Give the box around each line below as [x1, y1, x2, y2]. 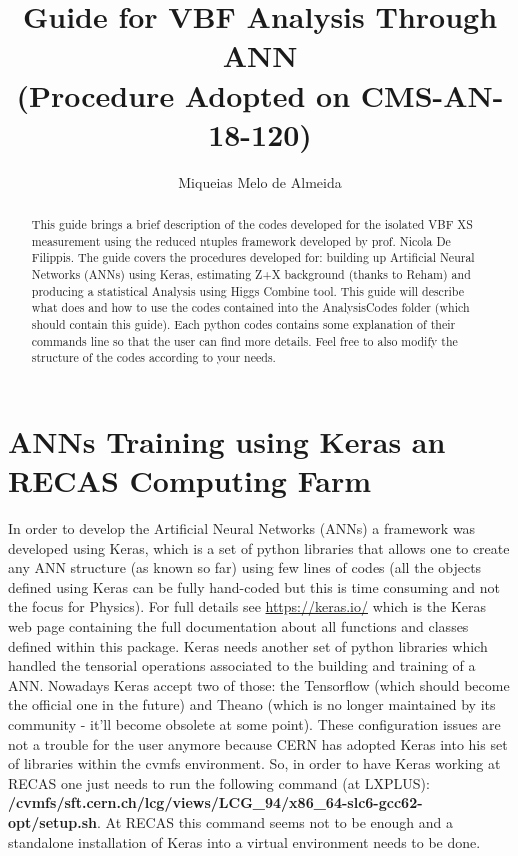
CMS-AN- [360, 74, 504, 115]
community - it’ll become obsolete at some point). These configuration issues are [8, 714, 501, 735]
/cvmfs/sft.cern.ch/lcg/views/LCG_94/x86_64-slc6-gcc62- [8, 792, 423, 813]
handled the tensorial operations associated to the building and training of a [8, 655, 476, 676]
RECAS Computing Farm [8, 460, 372, 501]
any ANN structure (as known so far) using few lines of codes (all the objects [8, 557, 482, 578]
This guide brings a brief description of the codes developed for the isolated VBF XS [31, 216, 473, 233]
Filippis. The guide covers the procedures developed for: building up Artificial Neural [31, 249, 475, 266]
